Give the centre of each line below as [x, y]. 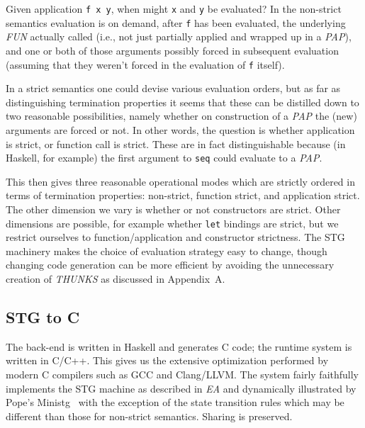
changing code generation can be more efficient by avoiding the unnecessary [170, 265]
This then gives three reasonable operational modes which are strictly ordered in [180, 181]
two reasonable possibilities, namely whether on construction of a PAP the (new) [181, 116]
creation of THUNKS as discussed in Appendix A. [116, 278]
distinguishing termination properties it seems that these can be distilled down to [182, 102]
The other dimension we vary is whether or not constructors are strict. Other [173, 209]
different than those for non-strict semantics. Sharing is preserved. [149, 416]
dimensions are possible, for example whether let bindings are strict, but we [172, 223]
